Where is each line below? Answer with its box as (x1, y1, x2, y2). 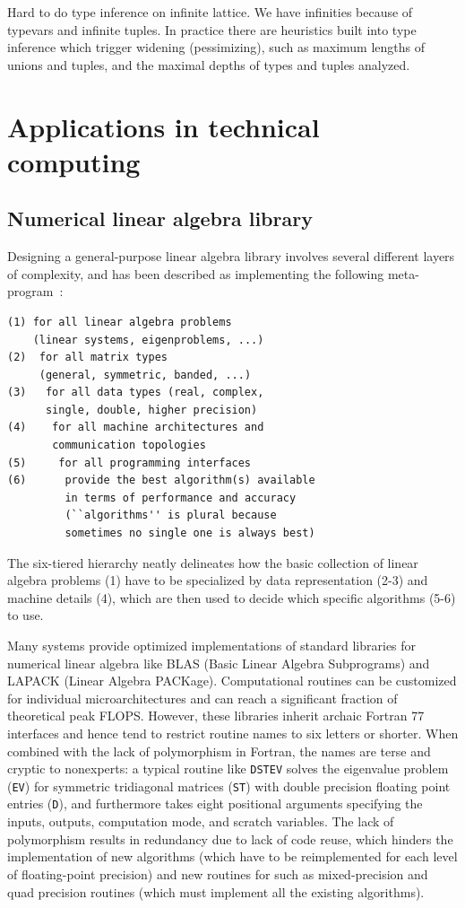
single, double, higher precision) (45, 403, 258, 416)
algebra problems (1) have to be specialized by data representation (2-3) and (7, 571, 428, 589)
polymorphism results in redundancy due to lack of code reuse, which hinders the (7, 829, 453, 848)
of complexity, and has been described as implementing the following (7, 264, 384, 283)
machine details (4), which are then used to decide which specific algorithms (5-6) (7, 588, 456, 607)
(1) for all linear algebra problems (7, 315, 232, 328)
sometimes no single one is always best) (65, 527, 315, 540)
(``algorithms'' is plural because (65, 509, 277, 522)
